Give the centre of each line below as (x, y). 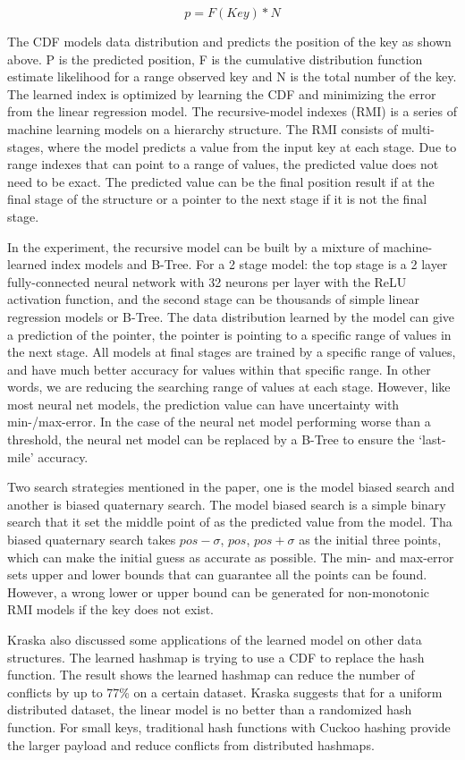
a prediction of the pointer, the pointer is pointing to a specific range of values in (229, 334)
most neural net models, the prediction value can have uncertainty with (203, 404)
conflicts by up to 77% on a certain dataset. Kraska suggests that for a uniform (225, 692)
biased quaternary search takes (92, 540)
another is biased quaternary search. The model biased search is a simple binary (227, 504)
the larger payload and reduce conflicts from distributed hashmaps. (191, 744)
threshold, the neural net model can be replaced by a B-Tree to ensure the (211, 439)
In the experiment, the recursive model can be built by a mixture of (193, 246)
